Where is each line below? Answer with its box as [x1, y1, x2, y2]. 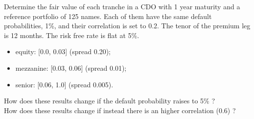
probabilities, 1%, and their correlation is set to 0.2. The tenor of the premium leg [4, 20, 251, 31]
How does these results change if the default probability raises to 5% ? [4, 96, 215, 106]
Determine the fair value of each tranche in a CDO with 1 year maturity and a [4, 1, 240, 11]
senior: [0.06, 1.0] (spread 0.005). [15, 79, 114, 89]
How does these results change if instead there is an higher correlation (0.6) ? [4, 105, 236, 115]
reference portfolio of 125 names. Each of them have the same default [4, 11, 212, 21]
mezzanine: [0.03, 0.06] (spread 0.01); [15, 62, 127, 73]
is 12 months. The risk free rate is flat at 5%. [4, 30, 139, 40]
